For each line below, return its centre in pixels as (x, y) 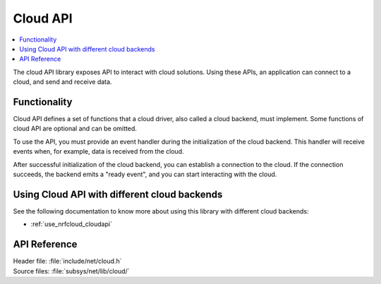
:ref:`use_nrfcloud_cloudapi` (72, 224)
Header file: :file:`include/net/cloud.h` (67, 261)
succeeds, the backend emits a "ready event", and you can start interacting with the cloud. (145, 174)
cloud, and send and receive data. (62, 82)
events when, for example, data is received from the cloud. (98, 152)
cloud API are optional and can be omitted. (75, 129)
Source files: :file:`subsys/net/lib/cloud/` (71, 271)
